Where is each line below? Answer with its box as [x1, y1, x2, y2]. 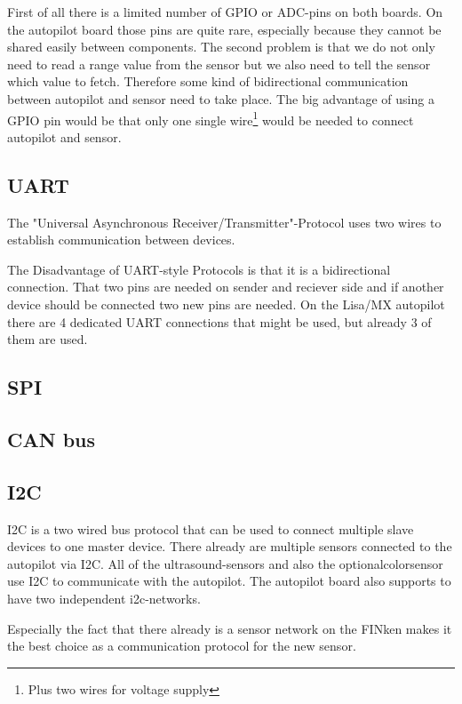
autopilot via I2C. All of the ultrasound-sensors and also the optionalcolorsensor [7, 554, 443, 572]
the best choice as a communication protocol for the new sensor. [7, 636, 356, 655]
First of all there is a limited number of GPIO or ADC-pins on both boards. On [7, 3, 443, 20]
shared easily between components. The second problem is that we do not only [7, 37, 435, 56]
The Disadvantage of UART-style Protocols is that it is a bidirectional [7, 260, 391, 278]
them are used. [7, 330, 88, 348]
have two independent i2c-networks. [7, 588, 201, 607]
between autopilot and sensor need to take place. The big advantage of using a [7, 89, 434, 108]
